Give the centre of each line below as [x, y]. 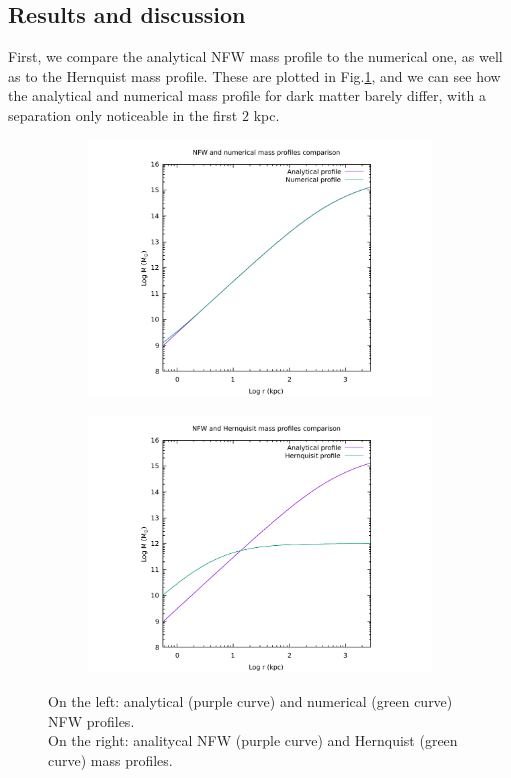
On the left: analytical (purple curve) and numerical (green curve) [250, 701]
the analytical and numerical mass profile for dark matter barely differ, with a [247, 95]
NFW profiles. [91, 720]
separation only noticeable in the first [123, 114]
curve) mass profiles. [110, 759]
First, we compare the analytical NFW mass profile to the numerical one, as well [255, 56]
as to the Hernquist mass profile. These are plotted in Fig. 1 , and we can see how [254, 75]
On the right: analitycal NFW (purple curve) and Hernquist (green [253, 740]
